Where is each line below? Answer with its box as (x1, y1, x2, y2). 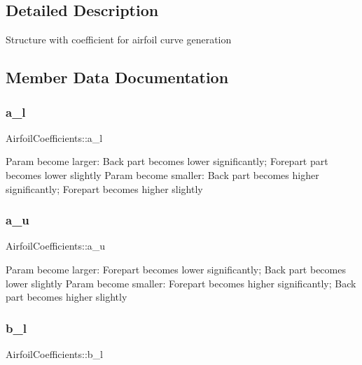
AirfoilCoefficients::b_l (6, 346, 103, 361)
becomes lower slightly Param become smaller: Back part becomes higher (6, 167, 319, 182)
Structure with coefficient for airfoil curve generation (6, 32, 232, 47)
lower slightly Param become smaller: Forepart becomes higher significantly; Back (6, 275, 356, 290)
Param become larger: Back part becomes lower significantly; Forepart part (6, 154, 328, 169)
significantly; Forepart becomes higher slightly (6, 181, 203, 196)
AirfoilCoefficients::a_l (6, 130, 103, 145)
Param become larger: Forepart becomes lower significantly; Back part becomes (6, 262, 346, 276)
